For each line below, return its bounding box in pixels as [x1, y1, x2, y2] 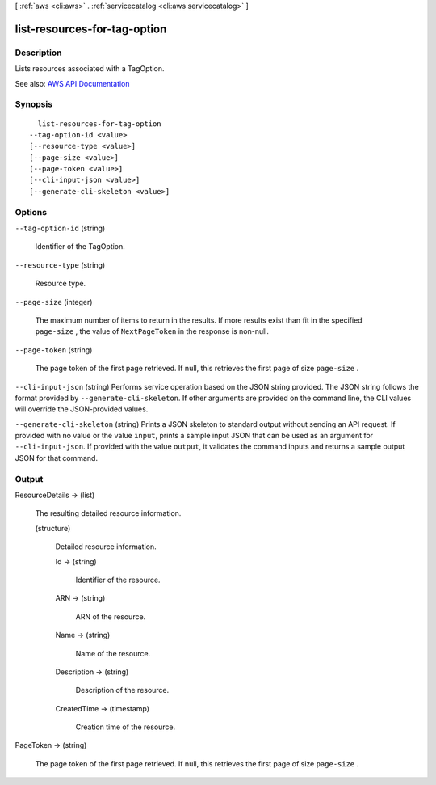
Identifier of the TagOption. [35, 242, 125, 251]
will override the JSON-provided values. [15, 404, 149, 414]
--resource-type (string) [15, 260, 106, 270]
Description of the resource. [75, 686, 170, 695]
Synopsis [15, 99, 52, 110]
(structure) [35, 523, 71, 533]
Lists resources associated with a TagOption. [15, 64, 165, 74]
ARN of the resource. [75, 611, 146, 622]
